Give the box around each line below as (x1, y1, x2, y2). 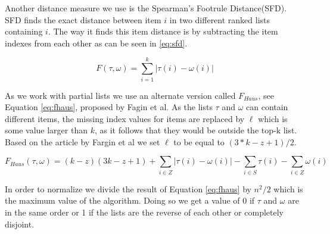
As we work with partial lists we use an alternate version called (5, 89, 236, 101)
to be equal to (173, 135, 225, 148)
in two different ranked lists (169, 13, 270, 26)
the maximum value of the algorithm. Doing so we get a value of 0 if (5, 194, 255, 207)
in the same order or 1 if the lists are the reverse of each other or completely (5, 205, 284, 218)
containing (5, 25, 43, 38)
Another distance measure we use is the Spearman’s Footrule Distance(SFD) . (5, 2, 287, 14)
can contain (246, 101, 288, 113)
